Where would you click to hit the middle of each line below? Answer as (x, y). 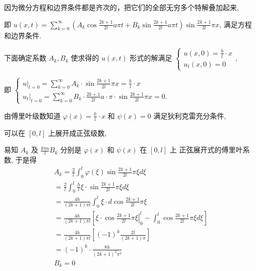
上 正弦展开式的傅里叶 (206, 150)
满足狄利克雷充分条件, (190, 115)
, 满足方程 (236, 24)
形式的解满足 (151, 58)
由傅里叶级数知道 (32, 115)
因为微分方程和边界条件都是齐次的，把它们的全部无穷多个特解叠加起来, (121, 7)
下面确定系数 (25, 58)
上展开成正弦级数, (77, 132)
